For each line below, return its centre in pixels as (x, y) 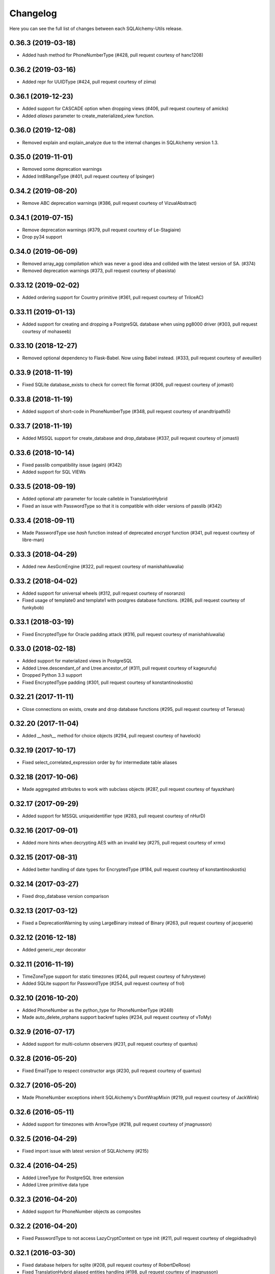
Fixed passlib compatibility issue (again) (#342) (72, 465)
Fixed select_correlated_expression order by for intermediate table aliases (100, 762)
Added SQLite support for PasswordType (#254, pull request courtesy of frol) (103, 984)
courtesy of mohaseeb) (47, 331)
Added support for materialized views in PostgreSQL (77, 661)
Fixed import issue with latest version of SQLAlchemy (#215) (85, 1151)
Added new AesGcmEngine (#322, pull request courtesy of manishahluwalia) (103, 566)
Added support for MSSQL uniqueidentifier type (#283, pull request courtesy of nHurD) (114, 816)
